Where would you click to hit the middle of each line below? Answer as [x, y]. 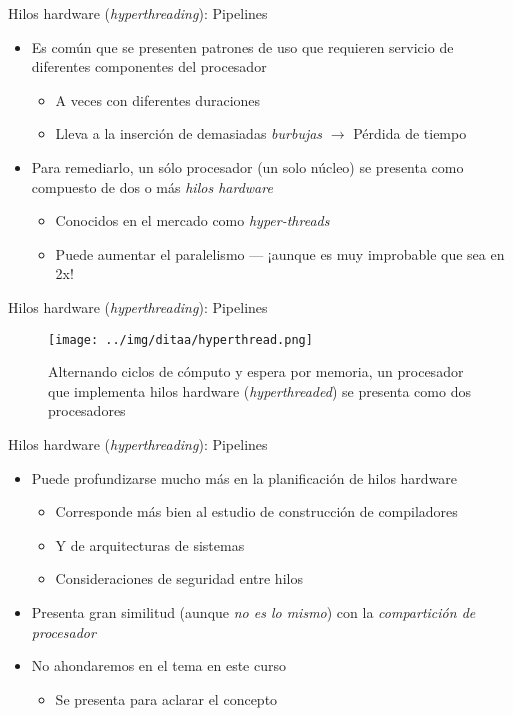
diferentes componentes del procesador [149, 66]
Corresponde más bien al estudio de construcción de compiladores [256, 511]
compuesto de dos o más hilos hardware [152, 186]
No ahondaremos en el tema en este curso [158, 665]
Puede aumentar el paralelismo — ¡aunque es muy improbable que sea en [280, 253]
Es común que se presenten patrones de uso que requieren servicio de [242, 46]
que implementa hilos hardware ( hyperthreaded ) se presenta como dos [259, 390]
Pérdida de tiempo [410, 133]
